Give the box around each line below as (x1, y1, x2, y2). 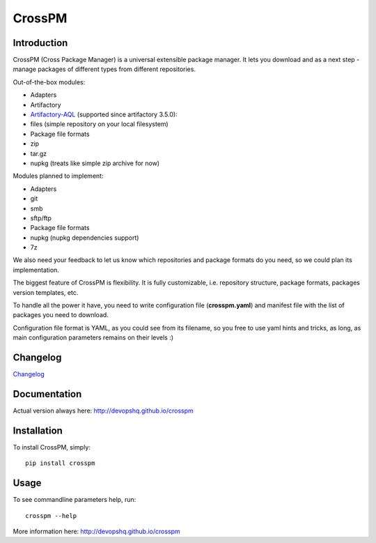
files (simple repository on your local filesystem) (30, 120, 169, 128)
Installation (13, 425, 63, 436)
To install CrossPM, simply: (13, 443, 91, 451)
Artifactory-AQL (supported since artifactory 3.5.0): (30, 110, 178, 118)
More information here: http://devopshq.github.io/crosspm (13, 527, 180, 536)
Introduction (13, 37, 68, 49)
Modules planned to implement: (13, 171, 104, 181)
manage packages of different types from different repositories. (13, 65, 196, 73)
